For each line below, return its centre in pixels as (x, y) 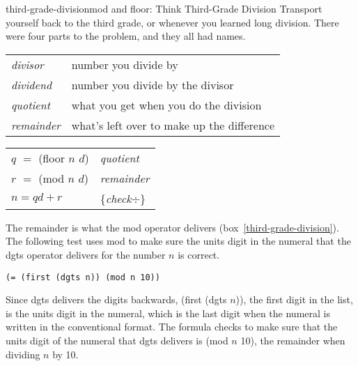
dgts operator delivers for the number (86, 254)
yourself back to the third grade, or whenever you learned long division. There (172, 22)
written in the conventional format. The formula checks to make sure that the (172, 327)
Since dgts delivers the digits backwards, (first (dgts (116, 299)
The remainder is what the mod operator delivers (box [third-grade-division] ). (172, 227)
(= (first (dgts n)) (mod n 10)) (83, 277)
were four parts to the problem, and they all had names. (126, 36)
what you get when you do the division (166, 105)
